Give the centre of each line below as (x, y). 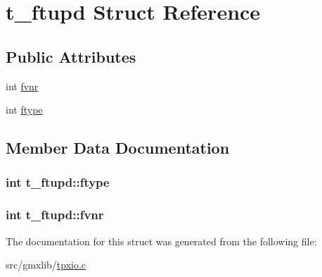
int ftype (24, 110)
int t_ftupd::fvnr (55, 215)
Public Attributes (71, 56)
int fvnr (22, 86)
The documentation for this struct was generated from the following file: (161, 241)
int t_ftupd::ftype (58, 182)
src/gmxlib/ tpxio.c (46, 265)
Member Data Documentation (118, 148)
